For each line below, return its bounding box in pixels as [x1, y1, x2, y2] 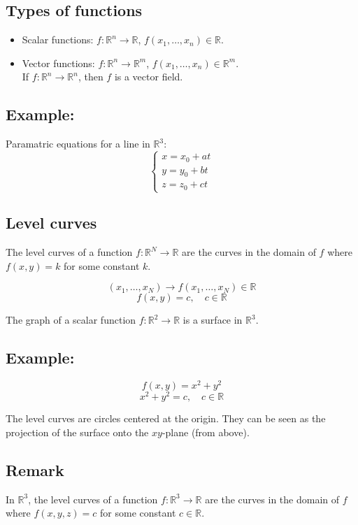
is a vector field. [114, 69, 183, 84]
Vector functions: [22, 55, 95, 70]
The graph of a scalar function [6, 312, 136, 327]
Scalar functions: [22, 32, 94, 47]
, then [78, 69, 103, 84]
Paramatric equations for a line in [6, 136, 150, 151]
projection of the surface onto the [6, 425, 149, 440]
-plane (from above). [162, 425, 250, 440]
